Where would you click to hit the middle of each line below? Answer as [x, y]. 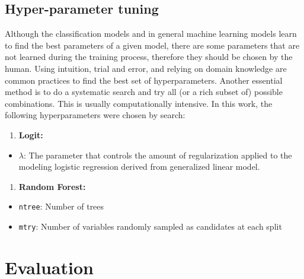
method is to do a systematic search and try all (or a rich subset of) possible [144, 92]
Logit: [31, 134]
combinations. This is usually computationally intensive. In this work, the [139, 103]
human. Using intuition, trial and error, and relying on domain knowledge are [146, 68]
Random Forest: [52, 186]
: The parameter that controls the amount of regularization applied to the [158, 155]
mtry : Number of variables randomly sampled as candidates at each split [150, 226]
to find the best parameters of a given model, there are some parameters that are [152, 45]
